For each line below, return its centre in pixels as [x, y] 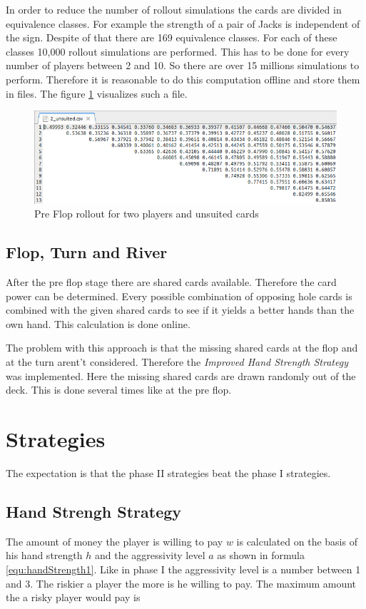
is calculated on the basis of [297, 541]
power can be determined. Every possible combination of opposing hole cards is [179, 296]
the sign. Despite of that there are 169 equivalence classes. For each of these [172, 37]
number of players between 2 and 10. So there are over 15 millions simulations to [183, 65]
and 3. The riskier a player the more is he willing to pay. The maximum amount [181, 583]
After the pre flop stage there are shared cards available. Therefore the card [171, 282]
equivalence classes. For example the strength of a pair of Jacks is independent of [183, 23]
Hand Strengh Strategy [94, 511]
